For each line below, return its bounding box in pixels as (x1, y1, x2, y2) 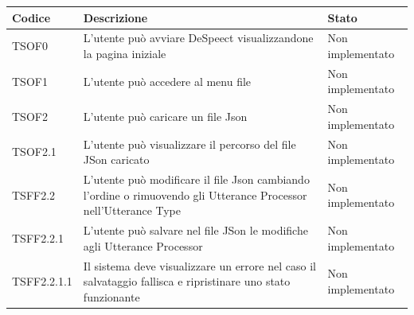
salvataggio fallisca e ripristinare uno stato (83, 273, 291, 290)
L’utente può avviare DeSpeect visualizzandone (83, 29, 314, 46)
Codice (12, 9, 51, 25)
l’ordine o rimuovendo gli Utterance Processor (83, 186, 307, 203)
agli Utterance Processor (83, 237, 203, 254)
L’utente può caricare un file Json (83, 108, 248, 125)
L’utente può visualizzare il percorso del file (83, 135, 296, 152)
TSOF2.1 (12, 143, 57, 160)
